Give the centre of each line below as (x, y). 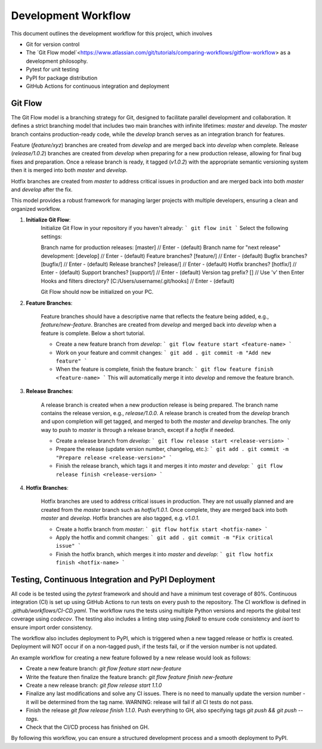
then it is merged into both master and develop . (69, 170)
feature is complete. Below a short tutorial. (93, 333)
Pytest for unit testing (52, 69)
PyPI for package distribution (62, 78)
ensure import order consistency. (52, 627)
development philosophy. (57, 61)
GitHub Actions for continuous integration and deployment (97, 86)
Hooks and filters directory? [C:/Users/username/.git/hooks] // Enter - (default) (138, 281)
